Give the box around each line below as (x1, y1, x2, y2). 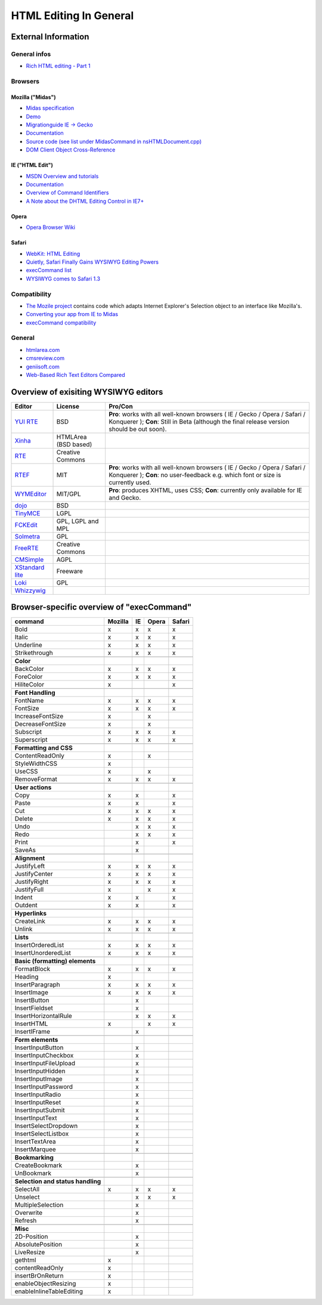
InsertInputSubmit (14, 1106, 65, 1115)
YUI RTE (14, 418, 38, 426)
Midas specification (26, 104, 75, 112)
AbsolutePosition (14, 1241, 63, 1249)
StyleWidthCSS (14, 759, 58, 768)
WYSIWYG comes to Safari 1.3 (26, 275, 101, 282)
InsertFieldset (14, 1004, 54, 1012)
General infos (11, 50, 51, 58)
